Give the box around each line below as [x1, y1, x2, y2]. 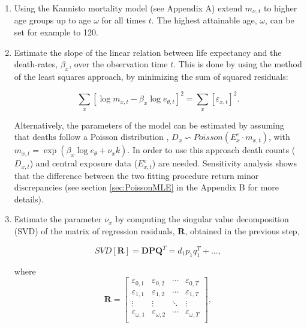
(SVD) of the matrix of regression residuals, [14, 224, 175, 237]
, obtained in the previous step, [185, 224, 300, 237]
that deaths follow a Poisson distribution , [14, 130, 169, 143]
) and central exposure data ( [29, 157, 138, 169]
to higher [263, 2, 297, 14]
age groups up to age [14, 14, 91, 26]
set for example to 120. [14, 26, 98, 38]
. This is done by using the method [173, 58, 302, 70]
